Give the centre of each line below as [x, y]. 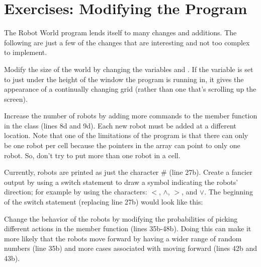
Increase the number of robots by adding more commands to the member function [131, 116]
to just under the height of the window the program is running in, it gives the [124, 79]
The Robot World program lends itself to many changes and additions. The [120, 32]
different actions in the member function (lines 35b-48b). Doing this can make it [128, 228]
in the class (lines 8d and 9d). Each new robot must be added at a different [120, 125]
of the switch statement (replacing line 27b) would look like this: [104, 202]
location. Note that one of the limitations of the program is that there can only [126, 135]
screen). [16, 98]
